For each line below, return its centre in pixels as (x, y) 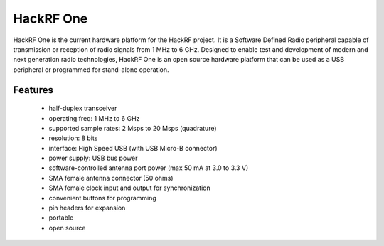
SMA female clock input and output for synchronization (129, 188)
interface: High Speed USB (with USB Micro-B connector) (133, 148)
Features (33, 90)
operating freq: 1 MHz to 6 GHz (94, 118)
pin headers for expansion (87, 208)
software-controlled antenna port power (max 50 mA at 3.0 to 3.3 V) (149, 168)
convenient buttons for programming (102, 198)
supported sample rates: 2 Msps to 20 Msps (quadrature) (133, 128)
